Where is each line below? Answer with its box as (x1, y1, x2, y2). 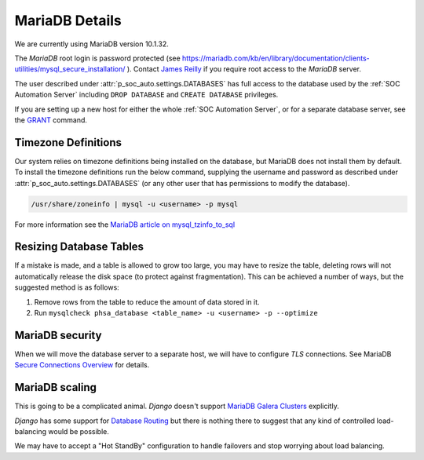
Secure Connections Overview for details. (14, 360, 150, 370)
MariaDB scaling (14, 381, 97, 394)
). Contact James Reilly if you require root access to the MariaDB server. (126, 64, 361, 74)
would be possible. (48, 427, 110, 436)
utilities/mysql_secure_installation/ (14, 64, 126, 74)
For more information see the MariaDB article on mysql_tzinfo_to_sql (14, 220, 236, 229)
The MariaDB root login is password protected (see (14, 53, 181, 63)
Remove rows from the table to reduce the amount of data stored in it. (34, 297, 260, 306)
